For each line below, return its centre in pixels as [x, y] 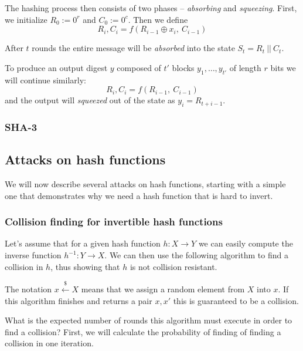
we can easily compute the [246, 243]
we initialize [26, 19]
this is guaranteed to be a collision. [236, 300]
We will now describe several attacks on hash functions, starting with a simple [145, 184]
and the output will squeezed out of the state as [90, 100]
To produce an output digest [56, 67]
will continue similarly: [45, 80]
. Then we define [158, 19]
